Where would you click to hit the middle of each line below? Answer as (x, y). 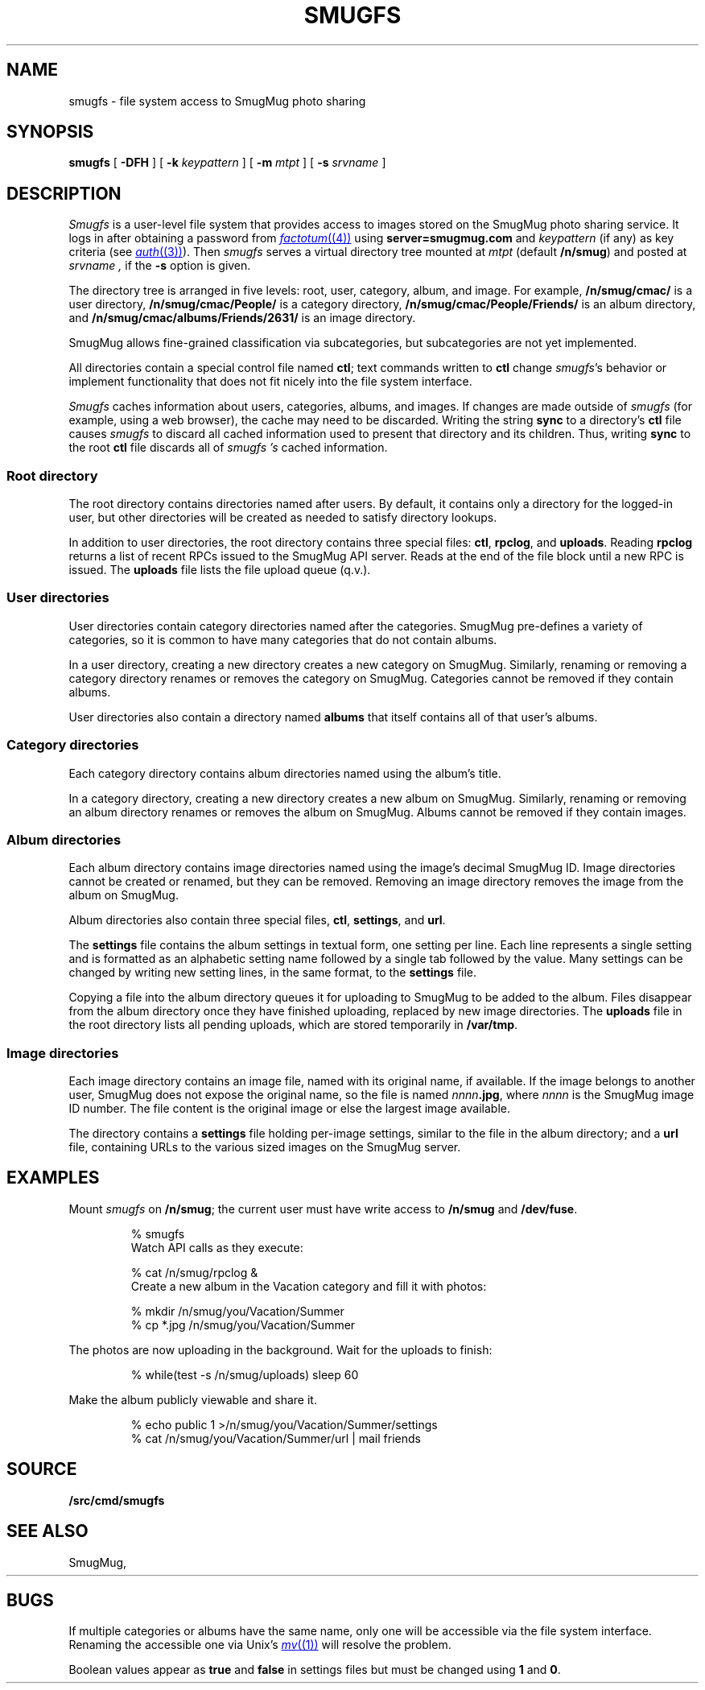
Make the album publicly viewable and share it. (193, 1399)
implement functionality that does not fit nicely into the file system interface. (270, 382)
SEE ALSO (47, 1531)
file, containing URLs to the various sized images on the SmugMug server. (265, 1147)
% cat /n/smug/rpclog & (194, 1272)
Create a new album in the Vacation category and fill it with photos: (309, 1286)
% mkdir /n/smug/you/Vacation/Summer (237, 1311)
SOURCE (42, 1469)
